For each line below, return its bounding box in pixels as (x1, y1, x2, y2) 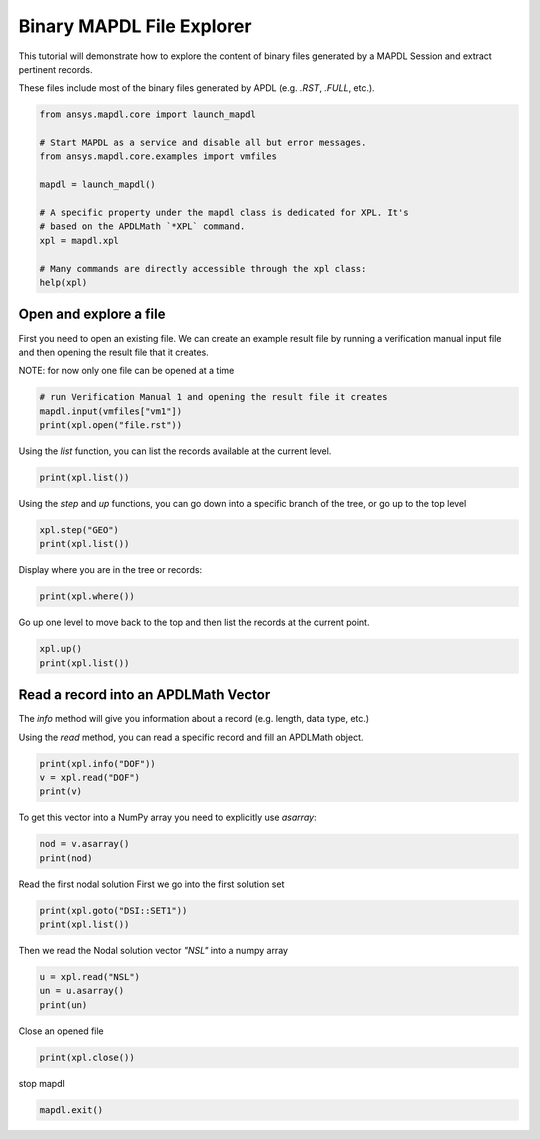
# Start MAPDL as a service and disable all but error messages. (39, 137, 367, 149)
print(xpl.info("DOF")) (39, 758, 157, 769)
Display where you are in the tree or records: (18, 564, 203, 576)
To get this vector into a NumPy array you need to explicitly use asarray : (18, 811, 317, 824)
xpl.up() (39, 643, 83, 655)
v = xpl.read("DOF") (39, 771, 140, 783)
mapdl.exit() (39, 1104, 104, 1115)
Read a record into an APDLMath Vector (18, 686, 271, 704)
